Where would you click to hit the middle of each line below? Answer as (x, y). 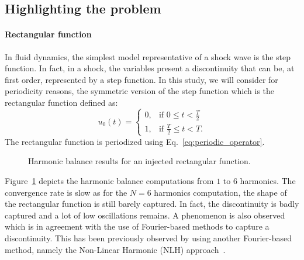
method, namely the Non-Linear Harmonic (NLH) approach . (115, 249)
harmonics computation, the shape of (220, 192)
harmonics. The (268, 180)
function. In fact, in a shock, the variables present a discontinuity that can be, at (150, 68)
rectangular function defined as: (61, 102)
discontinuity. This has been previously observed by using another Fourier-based (148, 238)
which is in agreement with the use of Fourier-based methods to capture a (137, 226)
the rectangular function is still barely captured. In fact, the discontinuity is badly (152, 204)
